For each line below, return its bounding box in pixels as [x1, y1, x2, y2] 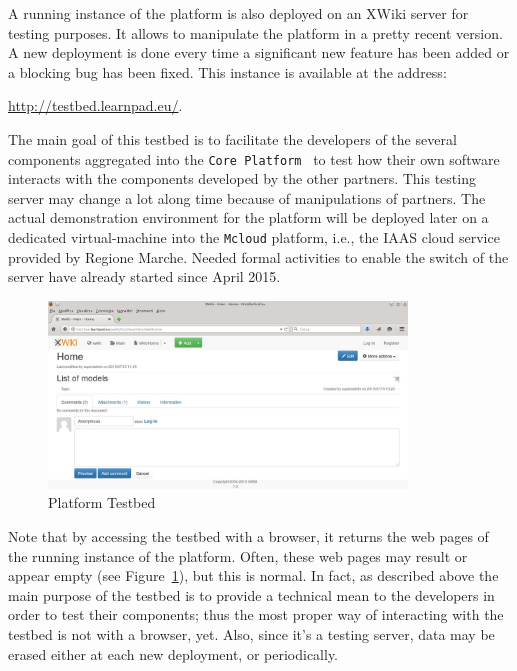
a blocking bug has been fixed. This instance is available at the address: [8, 61, 447, 82]
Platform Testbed [48, 492, 156, 513]
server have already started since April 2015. [8, 266, 281, 287]
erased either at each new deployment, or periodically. [8, 643, 339, 664]
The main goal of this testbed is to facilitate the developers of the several [8, 128, 457, 149]
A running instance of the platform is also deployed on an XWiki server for [8, 3, 469, 23]
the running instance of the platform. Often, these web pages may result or [8, 545, 468, 566]
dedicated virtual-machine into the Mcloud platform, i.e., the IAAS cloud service [8, 227, 500, 247]
